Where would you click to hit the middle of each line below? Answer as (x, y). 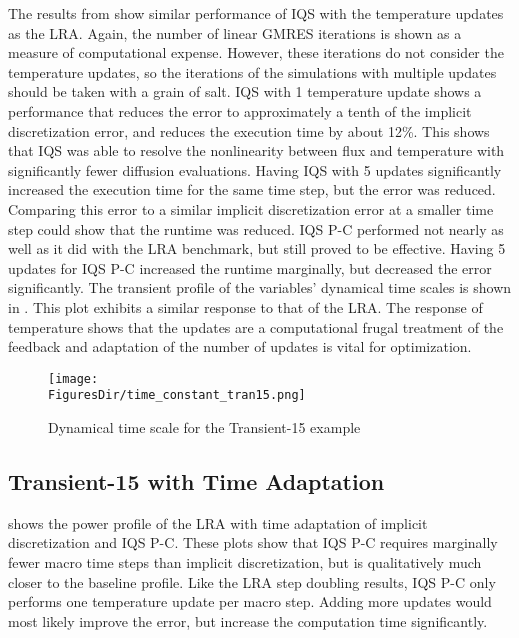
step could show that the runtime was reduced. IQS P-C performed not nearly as (256, 228)
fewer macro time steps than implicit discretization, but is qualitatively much (245, 561)
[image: (73, 378)
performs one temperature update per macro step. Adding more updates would (250, 601)
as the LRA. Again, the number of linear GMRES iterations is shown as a (235, 32)
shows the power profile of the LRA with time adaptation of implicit (218, 522)
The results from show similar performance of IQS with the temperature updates (256, 13)
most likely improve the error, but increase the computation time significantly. (248, 620)
